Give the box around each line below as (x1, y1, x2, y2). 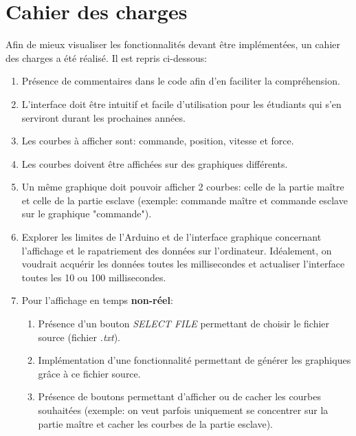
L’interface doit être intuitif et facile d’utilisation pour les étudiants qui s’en (21, 96, 342, 111)
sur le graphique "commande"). (21, 206, 152, 221)
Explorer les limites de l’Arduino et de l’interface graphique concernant (21, 230, 322, 244)
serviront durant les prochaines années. (21, 110, 186, 124)
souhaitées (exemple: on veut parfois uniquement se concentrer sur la (38, 403, 329, 417)
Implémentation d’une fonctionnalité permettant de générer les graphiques (38, 353, 351, 367)
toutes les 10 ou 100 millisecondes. (21, 270, 166, 284)
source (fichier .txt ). (38, 329, 121, 344)
